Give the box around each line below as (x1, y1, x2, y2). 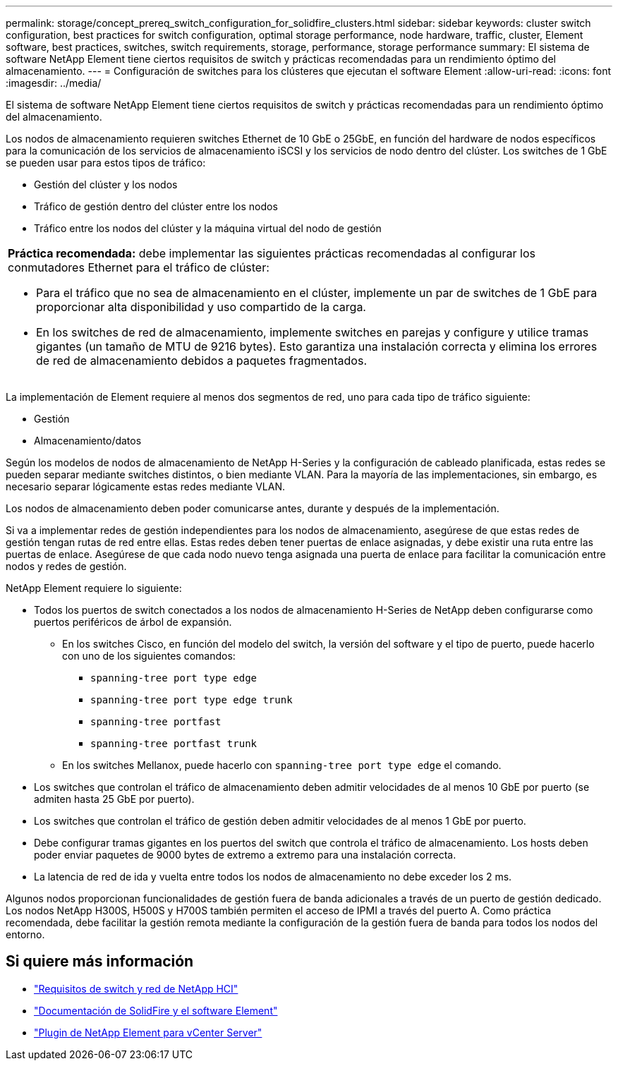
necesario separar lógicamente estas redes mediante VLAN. (6, 480, 285, 492)
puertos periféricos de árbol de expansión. (34, 616, 232, 628)
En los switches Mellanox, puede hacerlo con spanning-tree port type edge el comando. (62, 759, 502, 771)
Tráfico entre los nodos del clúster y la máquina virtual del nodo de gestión (34, 222, 382, 234)
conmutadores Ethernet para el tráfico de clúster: (8, 260, 269, 274)
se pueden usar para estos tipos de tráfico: (6, 157, 206, 169)
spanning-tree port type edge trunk (90, 694, 293, 705)
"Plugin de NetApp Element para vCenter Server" (34, 1026, 262, 1038)
